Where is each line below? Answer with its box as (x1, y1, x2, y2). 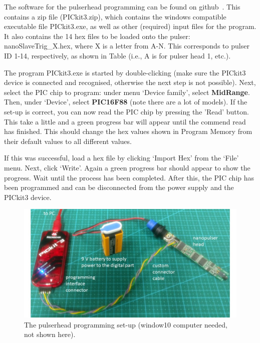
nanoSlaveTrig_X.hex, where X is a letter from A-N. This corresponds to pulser (4, 40, 249, 51)
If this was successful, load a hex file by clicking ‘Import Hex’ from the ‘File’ (4, 152, 239, 163)
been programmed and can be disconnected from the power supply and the (4, 182, 234, 192)
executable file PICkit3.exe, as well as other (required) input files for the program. (4, 21, 256, 31)
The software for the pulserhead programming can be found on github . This (4, 1, 240, 11)
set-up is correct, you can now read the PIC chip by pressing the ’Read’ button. (4, 106, 249, 116)
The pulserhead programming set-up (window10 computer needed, (24, 319, 227, 329)
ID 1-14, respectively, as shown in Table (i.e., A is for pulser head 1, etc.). (4, 50, 231, 60)
